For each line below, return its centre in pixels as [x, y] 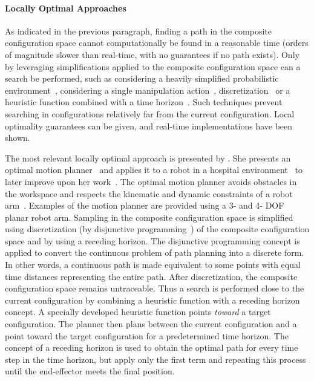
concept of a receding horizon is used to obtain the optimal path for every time [152, 347]
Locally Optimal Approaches [66, 8]
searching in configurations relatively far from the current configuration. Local [150, 113]
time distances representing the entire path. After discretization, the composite [151, 276]
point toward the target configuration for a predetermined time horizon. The [147, 335]
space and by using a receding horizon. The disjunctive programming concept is [152, 240]
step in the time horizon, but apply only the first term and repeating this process [155, 359]
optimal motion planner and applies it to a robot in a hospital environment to [154, 170]
